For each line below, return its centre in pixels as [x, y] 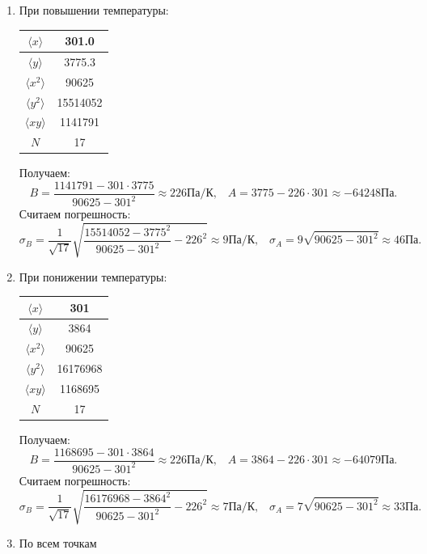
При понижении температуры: [93, 276]
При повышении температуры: [94, 10]
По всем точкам [58, 543]
